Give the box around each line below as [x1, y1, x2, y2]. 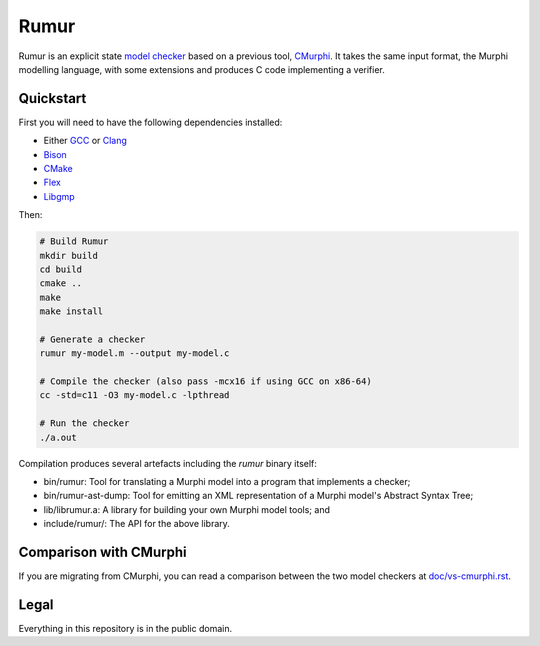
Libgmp [43, 190, 75, 202]
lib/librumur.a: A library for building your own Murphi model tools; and [43, 503, 330, 515]
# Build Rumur [39, 236, 109, 247]
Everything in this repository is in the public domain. [18, 623, 233, 634]
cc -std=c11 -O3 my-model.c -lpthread [39, 390, 230, 401]
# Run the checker [39, 418, 130, 429]
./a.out [39, 431, 77, 443]
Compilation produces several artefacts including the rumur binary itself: [18, 457, 317, 469]
